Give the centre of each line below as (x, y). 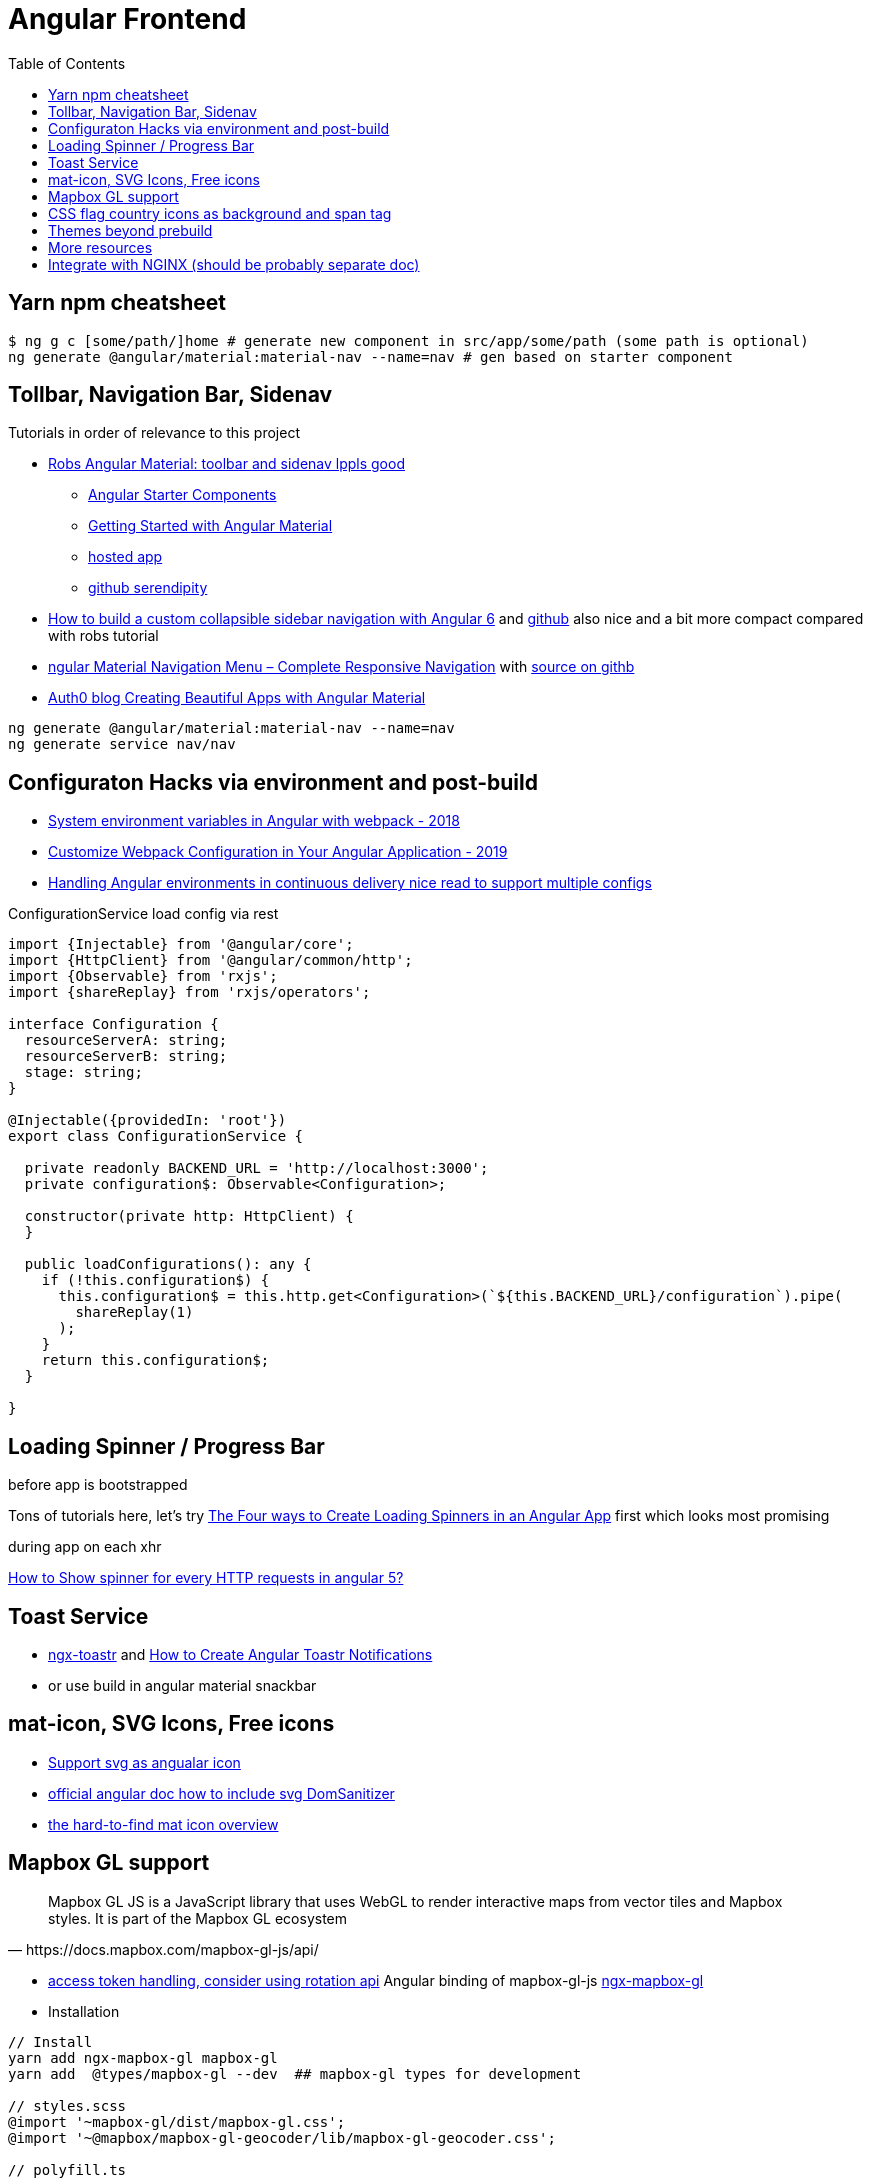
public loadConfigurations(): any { (168, 1264)
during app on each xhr (85, 1547)
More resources (100, 247)
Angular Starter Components (182, 495)
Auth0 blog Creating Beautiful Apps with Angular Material (237, 698)
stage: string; (83, 1072)
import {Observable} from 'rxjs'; (143, 976)
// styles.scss (67, 2105)
